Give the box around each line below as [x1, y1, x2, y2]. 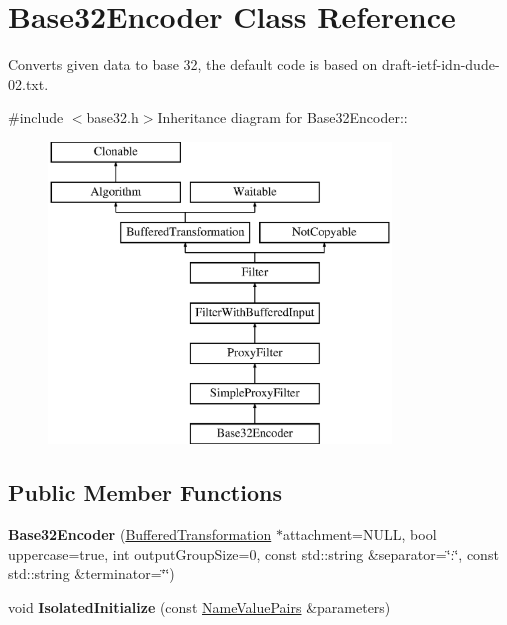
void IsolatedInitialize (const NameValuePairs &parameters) [8, 596, 391, 617]
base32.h [86, 107, 139, 128]
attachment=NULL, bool [282, 524, 437, 545]
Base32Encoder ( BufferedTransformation [8, 524, 272, 545]
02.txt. [8, 73, 49, 94]
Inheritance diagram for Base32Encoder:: [157, 107, 408, 128]
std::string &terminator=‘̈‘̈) [8, 563, 175, 584]
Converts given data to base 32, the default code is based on [8, 54, 378, 75]
